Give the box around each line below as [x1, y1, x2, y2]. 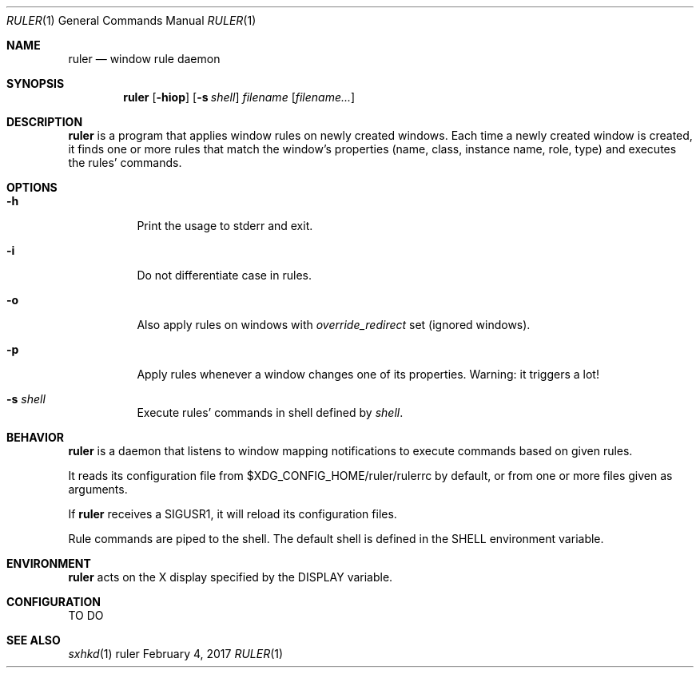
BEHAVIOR [6, 430, 64, 444]
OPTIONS [6, 180, 58, 194]
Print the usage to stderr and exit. [137, 219, 313, 232]
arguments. [68, 482, 128, 496]
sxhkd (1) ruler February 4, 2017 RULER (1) [68, 647, 284, 660]
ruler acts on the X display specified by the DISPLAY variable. [68, 570, 393, 584]
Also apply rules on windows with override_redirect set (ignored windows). [137, 318, 531, 331]
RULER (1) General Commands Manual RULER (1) [6, 14, 257, 27]
